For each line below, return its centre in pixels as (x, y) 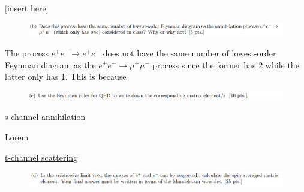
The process (27, 52)
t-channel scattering (41, 157)
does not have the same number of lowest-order (189, 52)
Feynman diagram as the (50, 64)
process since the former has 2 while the (226, 64)
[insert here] (27, 8)
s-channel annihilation (45, 117)
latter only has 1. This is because (66, 76)
